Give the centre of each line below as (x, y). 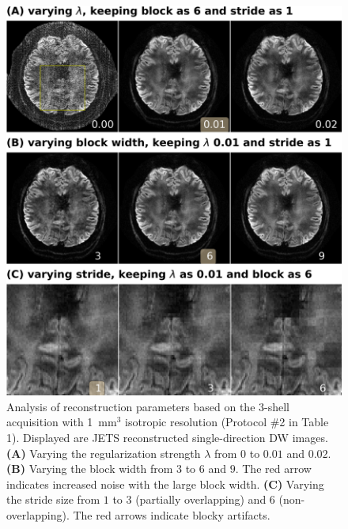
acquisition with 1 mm (62, 422)
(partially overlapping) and (201, 499)
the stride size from (53, 499)
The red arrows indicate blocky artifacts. (172, 515)
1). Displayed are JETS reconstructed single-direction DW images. (167, 438)
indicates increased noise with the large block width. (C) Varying (165, 484)
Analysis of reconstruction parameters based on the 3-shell (148, 406)
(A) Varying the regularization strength (104, 453)
